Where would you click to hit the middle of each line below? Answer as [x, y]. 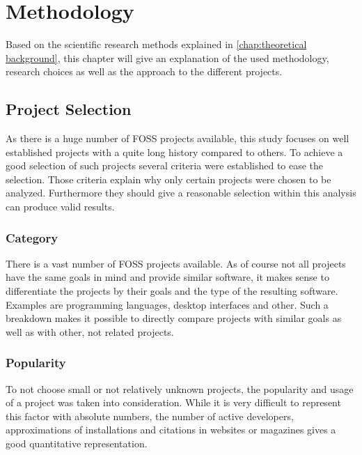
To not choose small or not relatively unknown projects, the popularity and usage [180, 388]
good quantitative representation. [77, 444]
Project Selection [69, 109]
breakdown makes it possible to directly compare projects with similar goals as [174, 318]
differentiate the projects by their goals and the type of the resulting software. [172, 291]
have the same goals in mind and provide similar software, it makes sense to [167, 277]
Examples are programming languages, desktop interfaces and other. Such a [167, 304]
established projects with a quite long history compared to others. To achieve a [174, 152]
